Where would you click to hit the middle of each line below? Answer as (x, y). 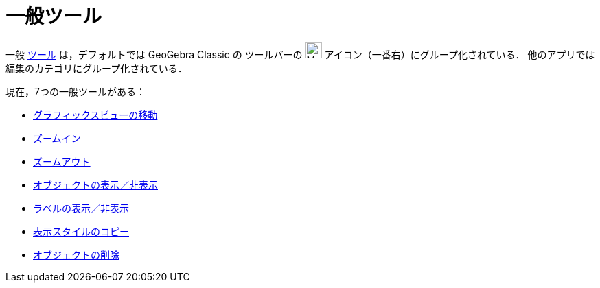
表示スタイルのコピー (81, 231)
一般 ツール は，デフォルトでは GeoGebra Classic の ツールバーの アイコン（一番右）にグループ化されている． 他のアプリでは (300, 54)
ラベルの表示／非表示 (81, 208)
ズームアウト (62, 161)
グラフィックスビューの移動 (95, 115)
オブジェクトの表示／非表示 (95, 184)
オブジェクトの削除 (76, 254)
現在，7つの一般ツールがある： (76, 91)
